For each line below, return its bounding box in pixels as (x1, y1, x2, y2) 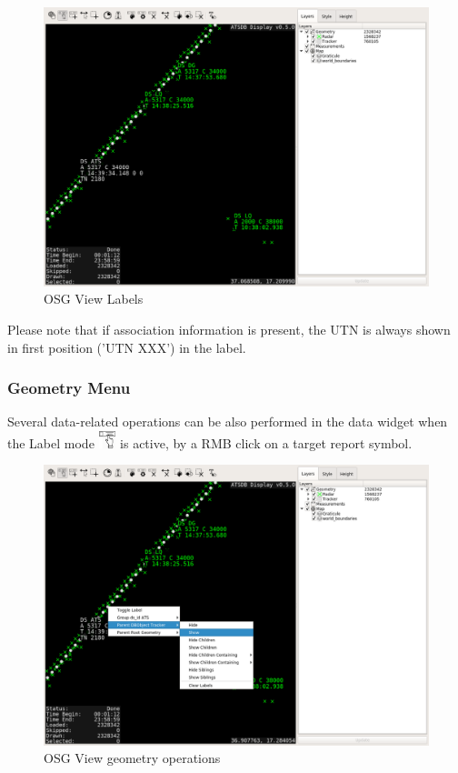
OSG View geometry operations (44, 748, 221, 768)
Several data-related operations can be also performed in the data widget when (7, 412, 448, 431)
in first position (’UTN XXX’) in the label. (7, 337, 246, 356)
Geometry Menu (7, 376, 131, 399)
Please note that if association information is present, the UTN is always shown (7, 320, 451, 338)
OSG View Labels (44, 289, 144, 308)
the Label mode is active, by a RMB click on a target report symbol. (7, 433, 413, 452)
